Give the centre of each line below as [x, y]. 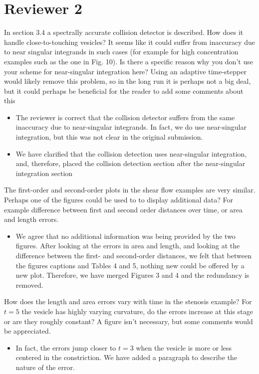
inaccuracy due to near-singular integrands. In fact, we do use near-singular [131, 127]
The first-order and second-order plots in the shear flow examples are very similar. [130, 190]
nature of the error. [45, 367]
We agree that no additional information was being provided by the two [126, 236]
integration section [44, 173]
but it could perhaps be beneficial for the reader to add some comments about [124, 91]
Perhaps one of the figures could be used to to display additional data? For [119, 200]
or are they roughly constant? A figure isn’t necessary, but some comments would [129, 321]
